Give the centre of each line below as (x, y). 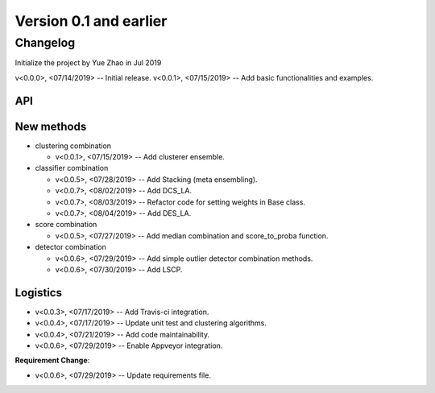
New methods (51, 126)
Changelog (45, 43)
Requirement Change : (52, 360)
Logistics (38, 293)
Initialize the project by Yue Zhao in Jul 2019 (88, 63)
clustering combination (73, 146)
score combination (66, 225)
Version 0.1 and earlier (91, 21)
